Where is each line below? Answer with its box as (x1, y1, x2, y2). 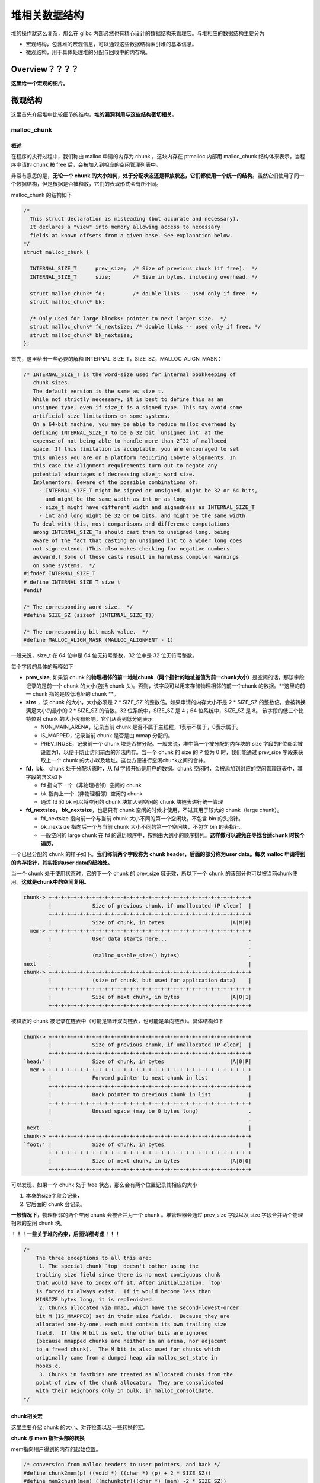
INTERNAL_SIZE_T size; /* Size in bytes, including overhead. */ (30, 273, 258, 280)
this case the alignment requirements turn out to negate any (33, 463, 217, 469)
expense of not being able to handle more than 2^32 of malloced (33, 437, 227, 444)
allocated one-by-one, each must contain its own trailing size (36, 1321, 227, 1328)
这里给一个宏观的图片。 (11, 80, 68, 87)
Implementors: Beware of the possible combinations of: (33, 479, 199, 486)
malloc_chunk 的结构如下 (11, 191, 72, 198)
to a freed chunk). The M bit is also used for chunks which (36, 1346, 220, 1352)
